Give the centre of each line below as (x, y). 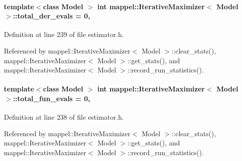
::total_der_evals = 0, (52, 16)
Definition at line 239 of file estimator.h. (64, 34)
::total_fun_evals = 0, (51, 98)
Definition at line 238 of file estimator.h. (64, 117)
